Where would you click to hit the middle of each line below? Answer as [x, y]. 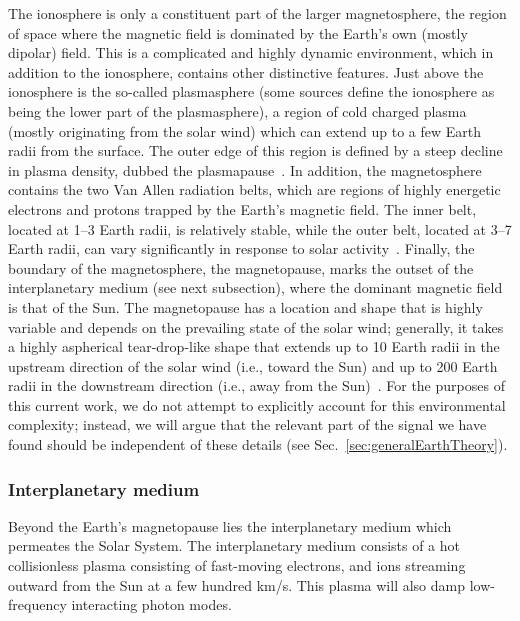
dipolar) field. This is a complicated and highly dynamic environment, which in [251, 52]
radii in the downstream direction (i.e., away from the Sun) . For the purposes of [256, 385]
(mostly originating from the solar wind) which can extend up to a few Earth [245, 130]
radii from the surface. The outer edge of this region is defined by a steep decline [255, 150]
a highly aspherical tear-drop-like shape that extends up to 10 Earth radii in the [254, 346]
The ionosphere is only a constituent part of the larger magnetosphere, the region [257, 13]
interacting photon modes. [151, 604]
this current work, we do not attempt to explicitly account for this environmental [257, 404]
